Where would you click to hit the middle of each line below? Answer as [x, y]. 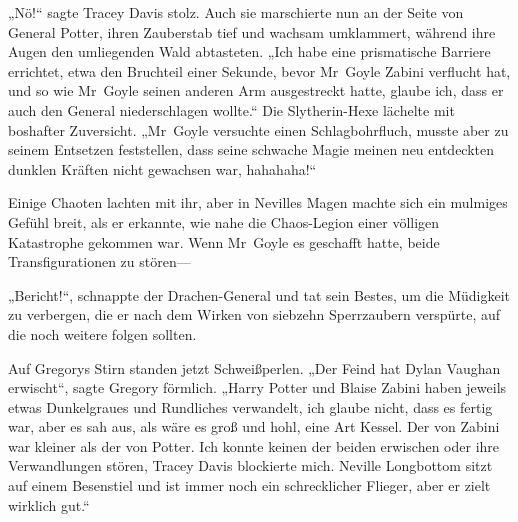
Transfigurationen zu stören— [99, 261]
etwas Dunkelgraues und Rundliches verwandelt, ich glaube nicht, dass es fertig [250, 406]
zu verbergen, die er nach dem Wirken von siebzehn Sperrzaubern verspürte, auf [254, 314]
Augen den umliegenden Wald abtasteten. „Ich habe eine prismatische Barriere [249, 51]
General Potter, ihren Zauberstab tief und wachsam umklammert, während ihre [252, 31]
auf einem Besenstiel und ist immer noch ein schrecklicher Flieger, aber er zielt [249, 485]
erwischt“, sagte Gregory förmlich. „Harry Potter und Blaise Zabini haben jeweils [257, 387]
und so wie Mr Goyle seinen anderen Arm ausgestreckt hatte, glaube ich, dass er [256, 90]
